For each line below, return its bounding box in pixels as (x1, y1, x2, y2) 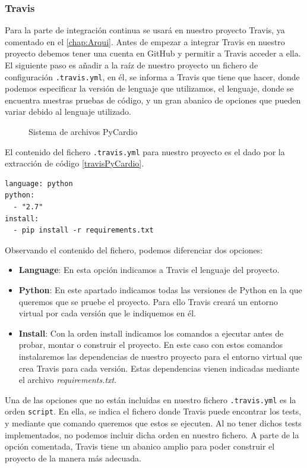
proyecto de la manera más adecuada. (5, 451, 141, 464)
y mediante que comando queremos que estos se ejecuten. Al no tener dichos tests (5, 417, 302, 429)
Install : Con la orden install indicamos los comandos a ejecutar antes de (18, 326, 284, 339)
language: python (5, 179, 73, 188)
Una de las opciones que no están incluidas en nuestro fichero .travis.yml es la (5, 393, 296, 406)
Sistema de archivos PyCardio (29, 125, 138, 138)
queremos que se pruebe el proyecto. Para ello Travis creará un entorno (18, 295, 278, 307)
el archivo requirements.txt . (18, 373, 117, 386)
